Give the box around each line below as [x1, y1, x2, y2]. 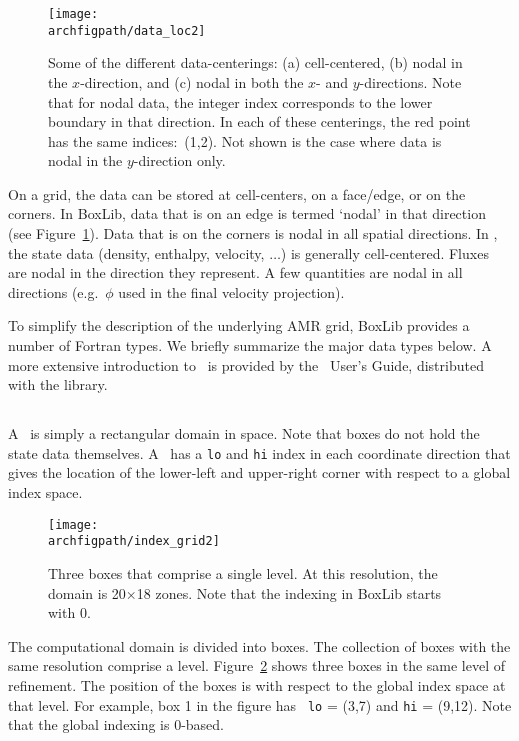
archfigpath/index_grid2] [48, 534, 220, 549]
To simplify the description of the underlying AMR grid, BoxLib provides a [8, 315, 470, 336]
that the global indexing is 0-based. [8, 714, 225, 735]
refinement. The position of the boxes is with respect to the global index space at [8, 674, 506, 695]
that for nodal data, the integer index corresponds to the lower [48, 91, 433, 112]
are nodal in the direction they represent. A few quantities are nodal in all [8, 262, 463, 283]
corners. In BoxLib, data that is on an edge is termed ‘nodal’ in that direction [8, 203, 486, 224]
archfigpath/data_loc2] [48, 23, 206, 38]
